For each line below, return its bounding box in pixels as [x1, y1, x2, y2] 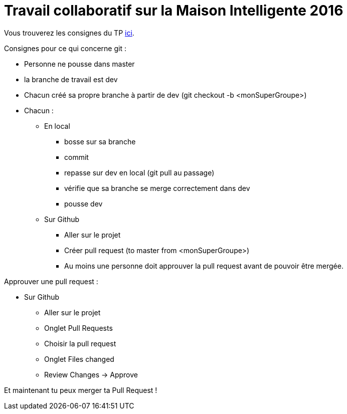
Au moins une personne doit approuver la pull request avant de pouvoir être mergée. [64, 261, 343, 270]
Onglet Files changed [44, 354, 114, 363]
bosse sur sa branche [64, 137, 136, 146]
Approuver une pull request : [4, 277, 98, 286]
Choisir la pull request [44, 339, 116, 348]
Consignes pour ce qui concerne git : [4, 44, 126, 53]
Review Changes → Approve [44, 370, 138, 379]
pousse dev [64, 199, 103, 208]
